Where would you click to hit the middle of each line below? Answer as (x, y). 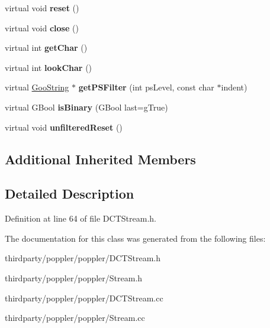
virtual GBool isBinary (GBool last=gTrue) (86, 107)
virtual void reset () (42, 8)
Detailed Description (70, 194)
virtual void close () (42, 27)
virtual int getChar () (46, 48)
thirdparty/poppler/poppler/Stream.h (74, 277)
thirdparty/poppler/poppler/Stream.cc (75, 318)
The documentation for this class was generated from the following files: (135, 238)
